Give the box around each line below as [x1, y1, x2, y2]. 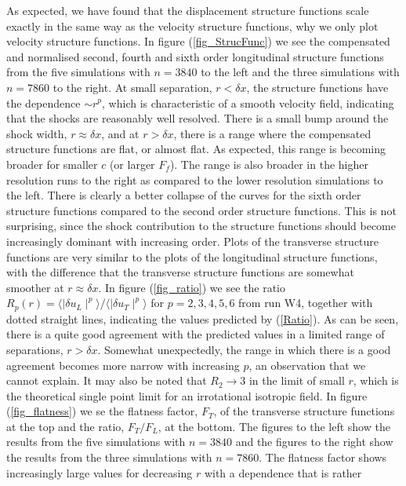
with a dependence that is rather [204, 464, 362, 481]
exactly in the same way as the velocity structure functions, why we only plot [6, 17, 379, 34]
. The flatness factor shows [259, 449, 387, 466]
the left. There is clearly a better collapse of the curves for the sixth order [6, 187, 361, 203]
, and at [101, 125, 140, 141]
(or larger [109, 155, 155, 172]
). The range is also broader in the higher [169, 155, 368, 172]
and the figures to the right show [235, 433, 393, 450]
